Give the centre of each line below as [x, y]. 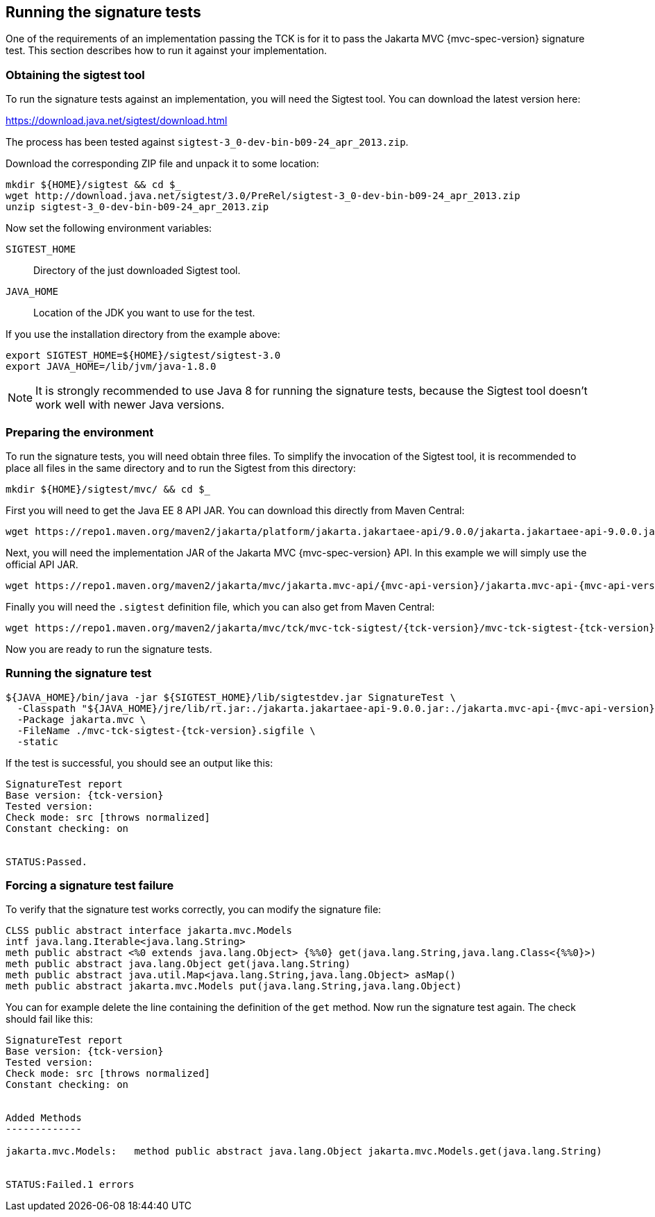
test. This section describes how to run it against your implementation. [166, 51]
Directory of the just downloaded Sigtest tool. [137, 271]
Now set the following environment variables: [109, 228]
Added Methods [44, 1118]
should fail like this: [49, 1019]
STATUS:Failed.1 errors [70, 1185]
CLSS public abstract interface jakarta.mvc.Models [149, 931]
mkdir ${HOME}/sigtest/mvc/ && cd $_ [108, 489]
